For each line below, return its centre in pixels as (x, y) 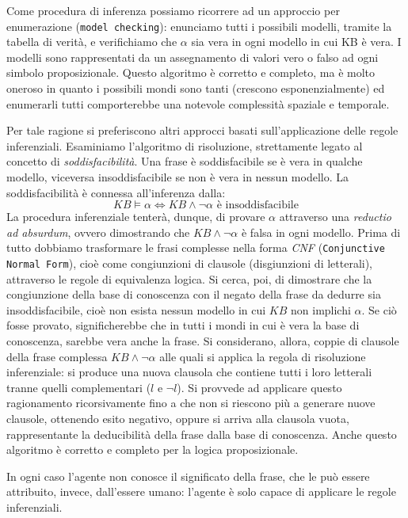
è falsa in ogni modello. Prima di (321, 232)
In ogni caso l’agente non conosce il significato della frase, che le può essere (188, 476)
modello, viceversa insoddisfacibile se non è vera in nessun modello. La (177, 177)
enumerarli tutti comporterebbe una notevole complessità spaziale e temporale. (198, 103)
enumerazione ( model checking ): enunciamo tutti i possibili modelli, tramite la (199, 26)
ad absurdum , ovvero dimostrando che (98, 232)
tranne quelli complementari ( (79, 387)
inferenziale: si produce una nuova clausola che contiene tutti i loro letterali (189, 372)
